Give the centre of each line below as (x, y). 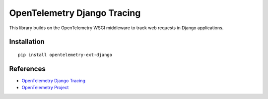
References (27, 69)
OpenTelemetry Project (45, 88)
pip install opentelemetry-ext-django (65, 55)
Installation (27, 42)
